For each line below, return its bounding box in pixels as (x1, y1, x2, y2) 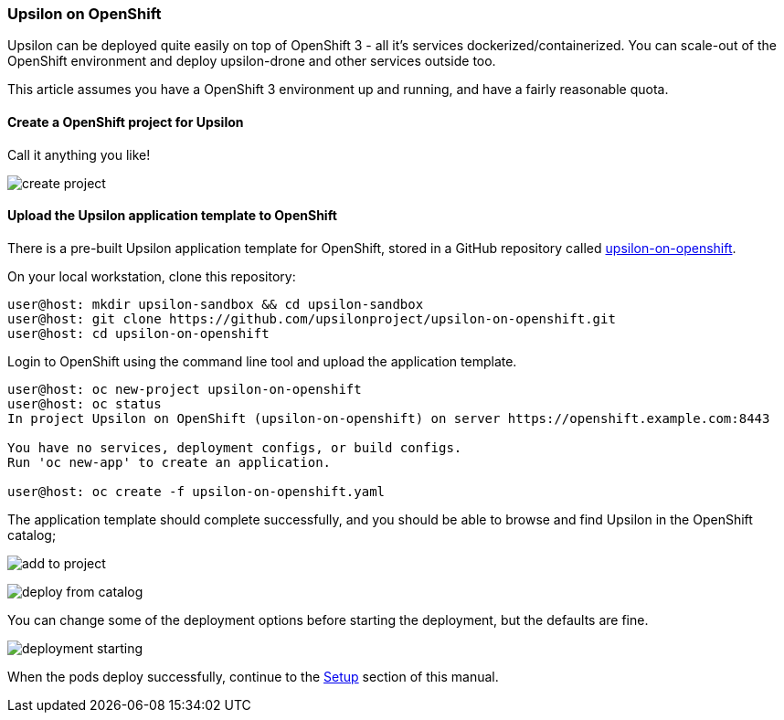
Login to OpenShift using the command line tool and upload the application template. (7, 353, 517, 369)
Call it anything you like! (7, 146, 151, 163)
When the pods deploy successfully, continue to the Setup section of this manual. (7, 668, 499, 684)
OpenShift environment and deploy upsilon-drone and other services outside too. (7, 53, 496, 69)
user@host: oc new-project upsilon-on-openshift (7, 381, 362, 397)
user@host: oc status (7, 396, 162, 411)
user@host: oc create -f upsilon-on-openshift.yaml (7, 483, 386, 499)
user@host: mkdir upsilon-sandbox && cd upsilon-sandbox (7, 296, 424, 312)
